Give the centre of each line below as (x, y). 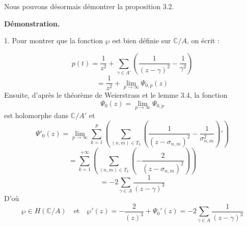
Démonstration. (32, 23)
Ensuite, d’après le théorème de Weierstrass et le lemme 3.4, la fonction (116, 95)
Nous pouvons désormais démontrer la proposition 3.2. (89, 6)
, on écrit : (203, 40)
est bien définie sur (142, 40)
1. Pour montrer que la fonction (53, 40)
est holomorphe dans (36, 115)
